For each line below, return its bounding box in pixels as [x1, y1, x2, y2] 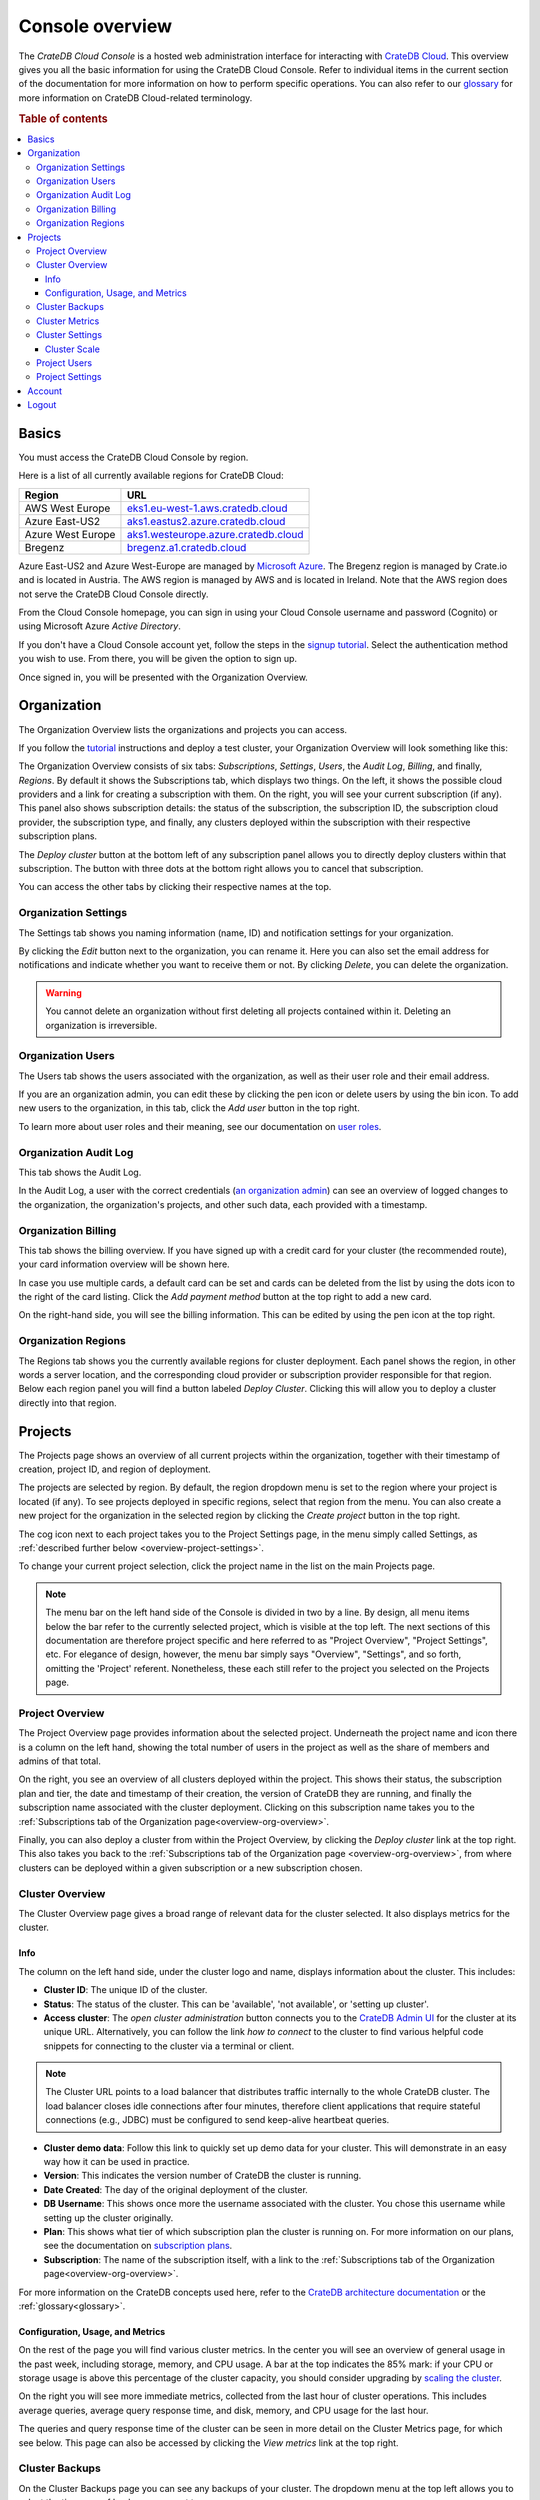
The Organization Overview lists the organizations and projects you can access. [18, 723, 348, 735]
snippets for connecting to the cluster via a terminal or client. [43, 2040, 295, 2052]
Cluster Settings [36, 329, 103, 341]
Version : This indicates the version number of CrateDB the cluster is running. [43, 2170, 362, 2182]
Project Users [36, 357, 93, 369]
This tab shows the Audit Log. [18, 1166, 142, 1178]
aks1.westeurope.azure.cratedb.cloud [126, 527, 304, 541]
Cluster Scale [45, 343, 100, 355]
